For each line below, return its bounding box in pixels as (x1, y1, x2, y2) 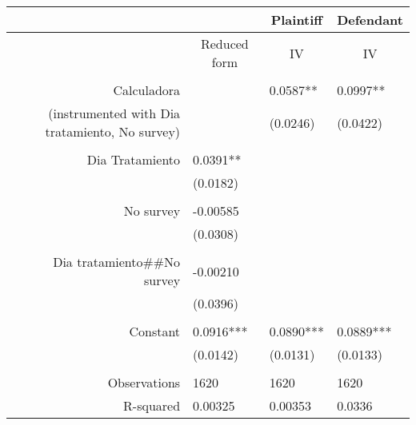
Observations (107, 373, 181, 391)
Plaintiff (270, 10, 323, 29)
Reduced (200, 34, 249, 53)
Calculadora (113, 81, 181, 99)
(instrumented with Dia (48, 104, 181, 122)
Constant (129, 322, 181, 340)
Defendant (337, 10, 403, 29)
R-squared (123, 396, 181, 415)
